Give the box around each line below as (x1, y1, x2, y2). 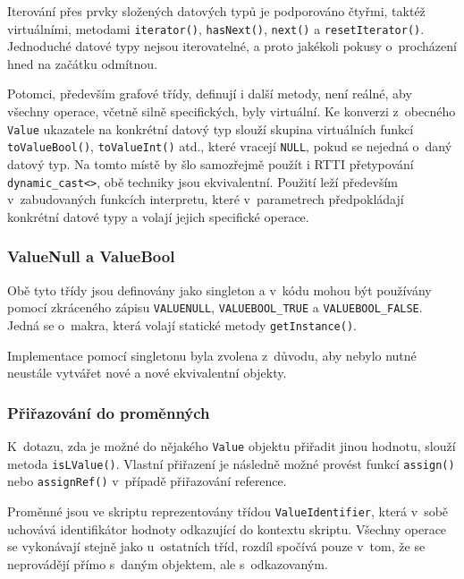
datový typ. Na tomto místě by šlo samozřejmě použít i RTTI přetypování (7, 154, 414, 173)
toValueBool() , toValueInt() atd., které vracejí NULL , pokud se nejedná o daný (7, 137, 452, 156)
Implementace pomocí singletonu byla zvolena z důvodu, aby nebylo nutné (7, 345, 417, 364)
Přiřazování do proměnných (7, 401, 210, 423)
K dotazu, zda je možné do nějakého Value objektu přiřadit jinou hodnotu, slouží (7, 436, 456, 455)
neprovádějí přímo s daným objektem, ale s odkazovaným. (7, 554, 328, 573)
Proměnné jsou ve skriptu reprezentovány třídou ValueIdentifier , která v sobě (7, 501, 449, 520)
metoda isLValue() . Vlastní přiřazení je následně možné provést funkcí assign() (7, 454, 455, 473)
